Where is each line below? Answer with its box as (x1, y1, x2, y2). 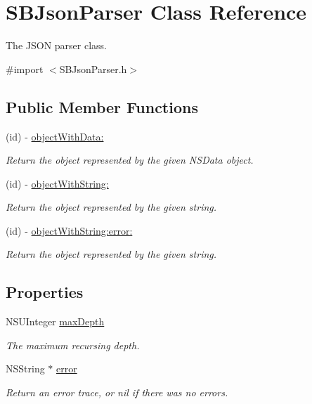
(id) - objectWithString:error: (6, 223, 133, 237)
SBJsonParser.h (59, 61, 127, 76)
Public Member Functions (6, 96, 198, 117)
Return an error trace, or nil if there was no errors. (6, 385, 228, 400)
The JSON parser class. (6, 38, 107, 53)
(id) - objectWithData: (6, 129, 104, 143)
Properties (6, 281, 84, 303)
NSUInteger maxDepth (6, 314, 105, 329)
